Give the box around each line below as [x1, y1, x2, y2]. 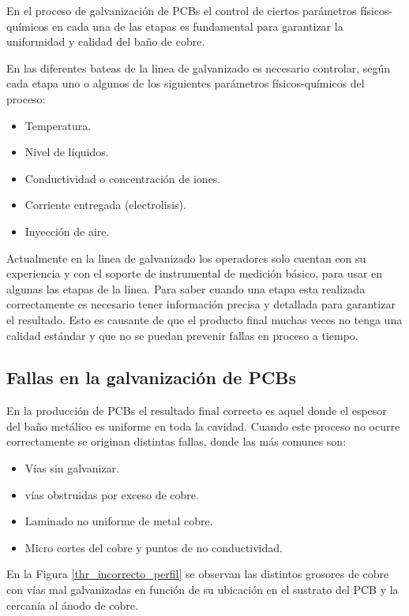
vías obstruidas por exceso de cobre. [24, 486, 199, 502]
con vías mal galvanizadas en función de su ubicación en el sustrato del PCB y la [6, 581, 399, 598]
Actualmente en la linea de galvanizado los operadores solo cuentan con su [6, 249, 366, 266]
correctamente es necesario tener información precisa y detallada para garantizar [6, 296, 396, 312]
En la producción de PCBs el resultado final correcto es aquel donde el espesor [6, 402, 387, 419]
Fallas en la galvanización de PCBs [6, 365, 297, 390]
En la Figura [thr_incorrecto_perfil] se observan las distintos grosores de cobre [6, 566, 389, 582]
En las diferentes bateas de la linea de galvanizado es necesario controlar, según [6, 59, 391, 76]
